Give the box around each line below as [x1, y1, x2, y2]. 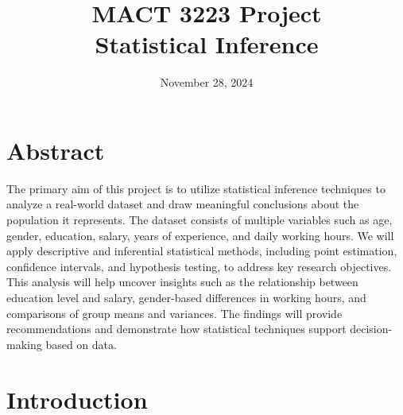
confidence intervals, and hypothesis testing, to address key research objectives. [6, 258, 392, 274]
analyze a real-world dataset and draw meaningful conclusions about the [6, 196, 359, 212]
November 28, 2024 [160, 74, 254, 91]
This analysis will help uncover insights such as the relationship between [6, 273, 358, 290]
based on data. [45, 335, 117, 352]
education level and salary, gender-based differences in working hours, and [6, 289, 366, 305]
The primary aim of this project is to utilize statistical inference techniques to [6, 180, 386, 196]
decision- [350, 320, 393, 337]
